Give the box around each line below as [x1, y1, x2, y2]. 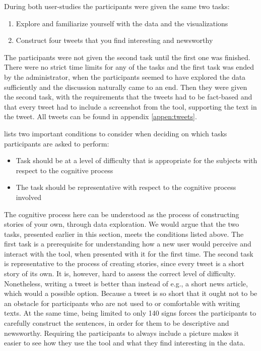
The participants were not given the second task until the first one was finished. [4, 52, 250, 62]
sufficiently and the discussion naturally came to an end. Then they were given [4, 81, 247, 92]
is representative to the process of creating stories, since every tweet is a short [4, 258, 244, 269]
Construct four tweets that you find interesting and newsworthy [16, 35, 213, 45]
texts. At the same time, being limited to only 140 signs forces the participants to [4, 308, 256, 318]
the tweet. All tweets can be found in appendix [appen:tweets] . [4, 111, 197, 122]
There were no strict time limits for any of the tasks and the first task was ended [4, 62, 254, 72]
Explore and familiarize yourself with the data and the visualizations [16, 18, 228, 28]
